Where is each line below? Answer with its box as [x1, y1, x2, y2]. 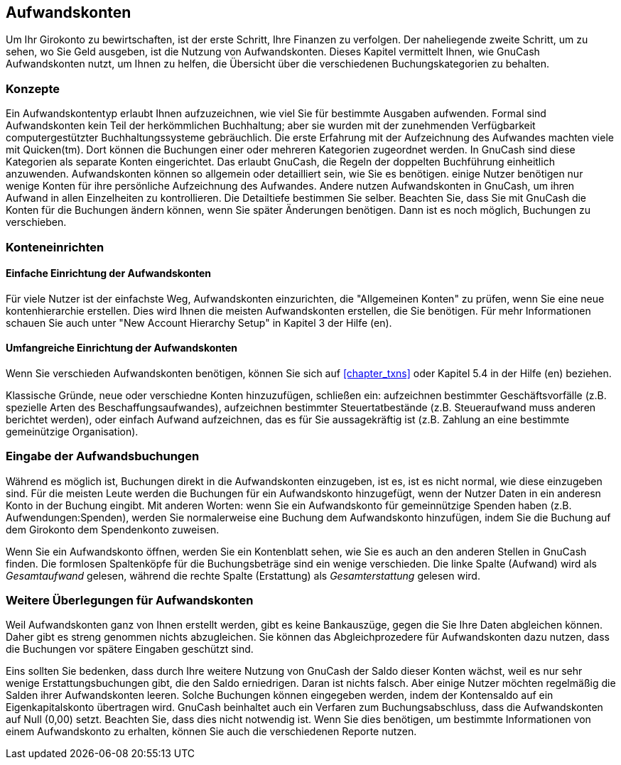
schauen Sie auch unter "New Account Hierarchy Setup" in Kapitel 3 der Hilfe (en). [6, 316, 392, 329]
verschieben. [6, 216, 67, 229]
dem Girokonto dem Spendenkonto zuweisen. [6, 523, 220, 536]
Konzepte [6, 81, 60, 96]
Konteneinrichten [6, 239, 104, 254]
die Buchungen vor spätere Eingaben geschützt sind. [6, 643, 254, 656]
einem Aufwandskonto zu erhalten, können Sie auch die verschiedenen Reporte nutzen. [6, 725, 417, 738]
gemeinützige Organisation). [6, 425, 139, 438]
